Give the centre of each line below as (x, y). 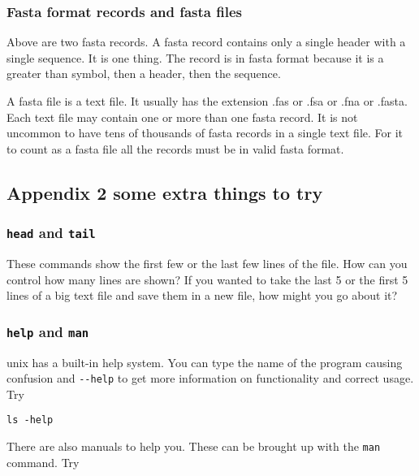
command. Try (43, 462)
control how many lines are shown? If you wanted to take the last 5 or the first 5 (207, 279)
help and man (48, 331)
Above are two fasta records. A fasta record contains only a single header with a (206, 42)
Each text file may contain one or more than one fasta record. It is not (182, 117)
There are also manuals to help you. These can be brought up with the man (194, 446)
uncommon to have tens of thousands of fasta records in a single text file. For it (205, 133)
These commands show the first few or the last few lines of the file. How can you (207, 263)
